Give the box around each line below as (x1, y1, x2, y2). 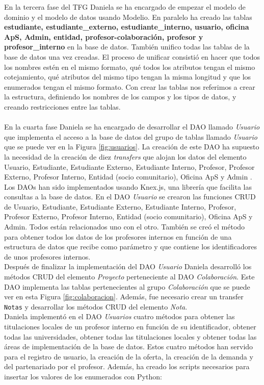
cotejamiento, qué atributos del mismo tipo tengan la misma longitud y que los (4, 71, 251, 82)
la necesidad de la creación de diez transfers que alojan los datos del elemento (4, 151, 247, 162)
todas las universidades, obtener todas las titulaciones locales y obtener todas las (4, 331, 257, 342)
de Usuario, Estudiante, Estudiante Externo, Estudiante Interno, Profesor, (4, 201, 236, 212)
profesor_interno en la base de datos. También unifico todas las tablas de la (4, 41, 250, 52)
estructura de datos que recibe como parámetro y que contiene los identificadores (4, 241, 257, 252)
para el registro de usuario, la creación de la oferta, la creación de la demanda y (4, 351, 253, 362)
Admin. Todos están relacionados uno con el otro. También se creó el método (4, 221, 245, 232)
